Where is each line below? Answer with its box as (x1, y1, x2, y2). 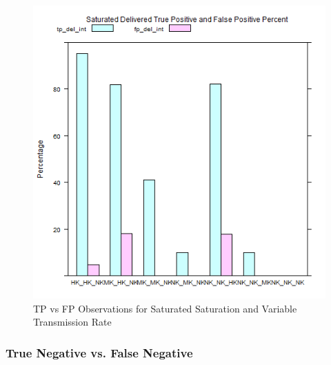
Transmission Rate (33, 315, 112, 329)
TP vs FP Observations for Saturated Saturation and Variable (33, 301, 297, 315)
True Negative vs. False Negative (6, 344, 193, 361)
